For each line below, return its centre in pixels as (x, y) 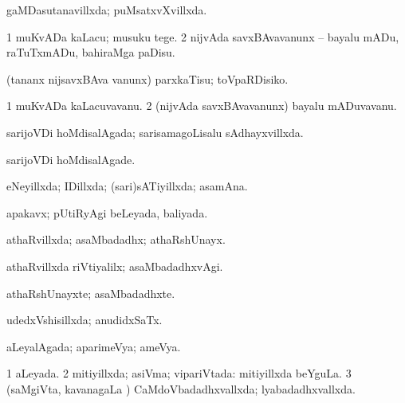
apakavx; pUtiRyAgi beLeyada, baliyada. (107, 212)
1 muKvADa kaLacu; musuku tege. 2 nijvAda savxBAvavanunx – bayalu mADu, (203, 36)
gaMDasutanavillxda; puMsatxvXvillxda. (107, 10)
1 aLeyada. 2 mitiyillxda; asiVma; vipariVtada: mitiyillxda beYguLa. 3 (179, 373)
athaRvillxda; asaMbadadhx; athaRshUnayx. (116, 239)
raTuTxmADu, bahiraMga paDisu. (91, 52)
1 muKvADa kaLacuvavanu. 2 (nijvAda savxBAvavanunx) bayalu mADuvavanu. (202, 106)
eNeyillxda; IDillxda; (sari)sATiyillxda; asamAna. (127, 186)
